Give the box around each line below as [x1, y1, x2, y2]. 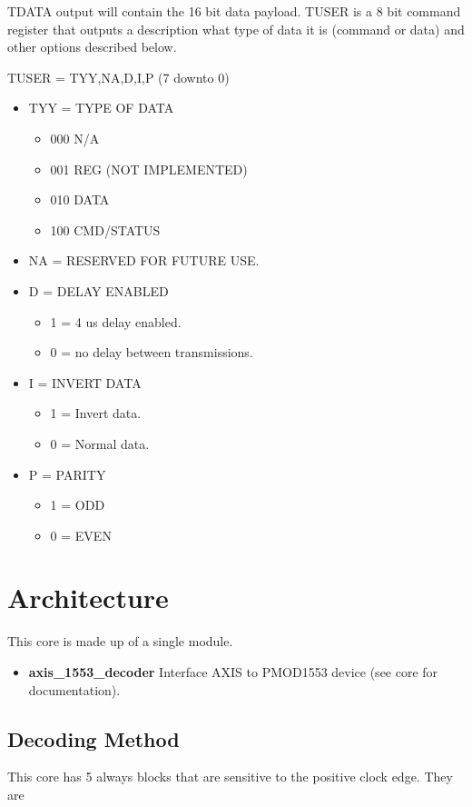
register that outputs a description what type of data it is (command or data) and [7, 19, 465, 38]
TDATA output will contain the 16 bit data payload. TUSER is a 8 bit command [7, 2, 461, 20]
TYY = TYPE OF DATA [28, 98, 174, 117]
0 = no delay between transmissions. [50, 343, 253, 362]
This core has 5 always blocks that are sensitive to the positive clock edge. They [7, 767, 453, 786]
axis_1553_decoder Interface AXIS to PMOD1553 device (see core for [28, 663, 438, 681]
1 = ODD [50, 495, 105, 514]
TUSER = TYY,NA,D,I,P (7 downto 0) [7, 67, 230, 86]
